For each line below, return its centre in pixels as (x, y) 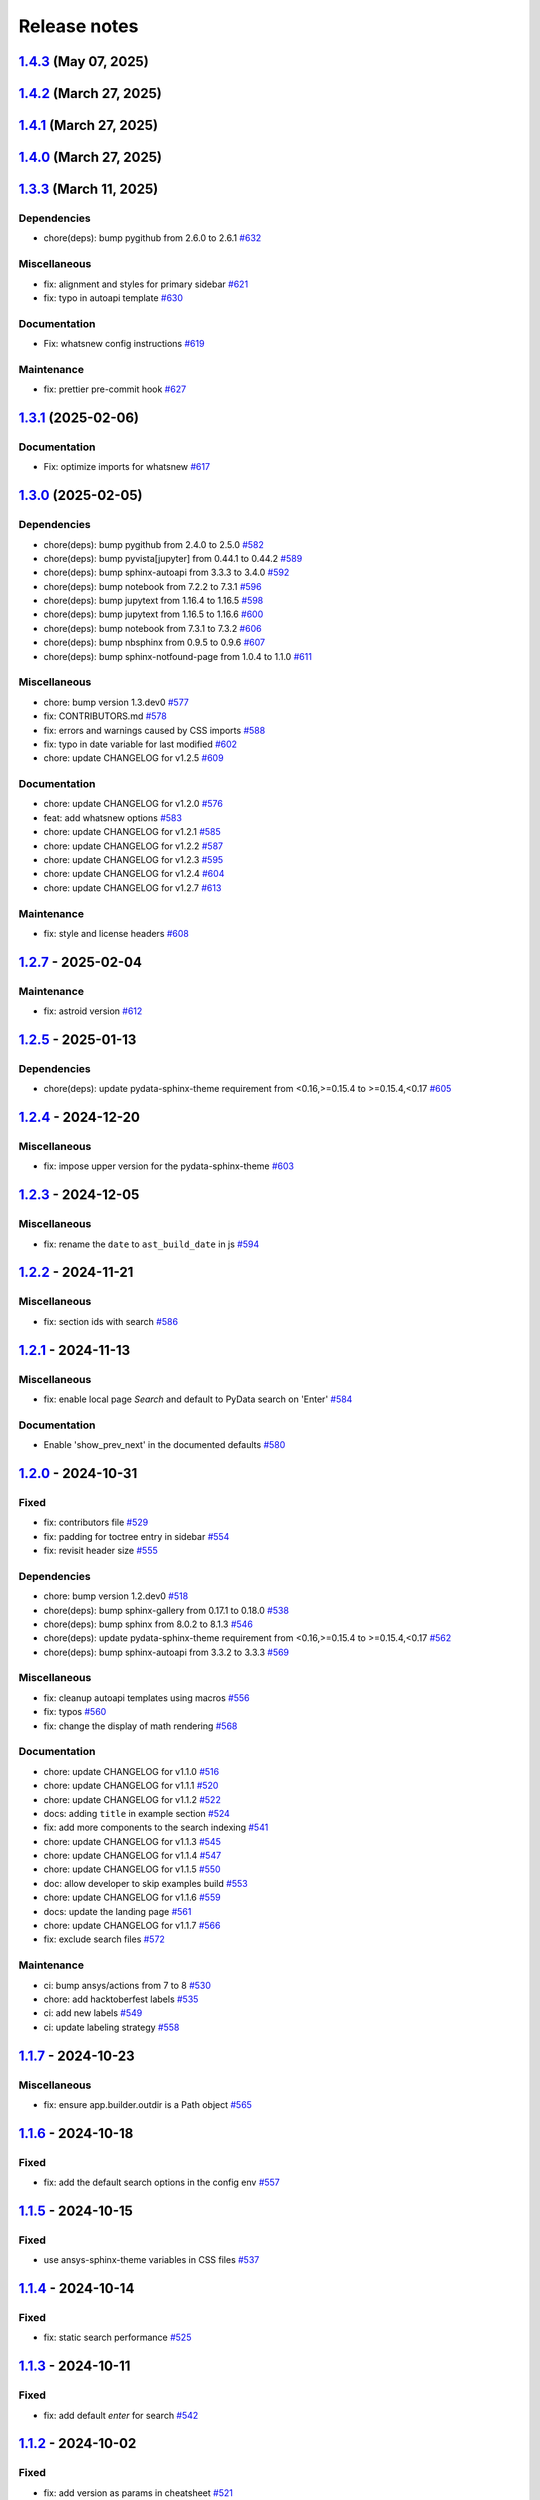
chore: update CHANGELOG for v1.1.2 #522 (132, 1799)
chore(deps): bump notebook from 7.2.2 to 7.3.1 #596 (152, 586)
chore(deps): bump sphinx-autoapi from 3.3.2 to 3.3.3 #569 (166, 1652)
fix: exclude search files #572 (104, 1939)
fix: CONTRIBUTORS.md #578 (105, 716)
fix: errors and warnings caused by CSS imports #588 (154, 730)
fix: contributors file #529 (96, 1522)
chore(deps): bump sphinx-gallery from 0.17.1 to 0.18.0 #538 (166, 1610)
